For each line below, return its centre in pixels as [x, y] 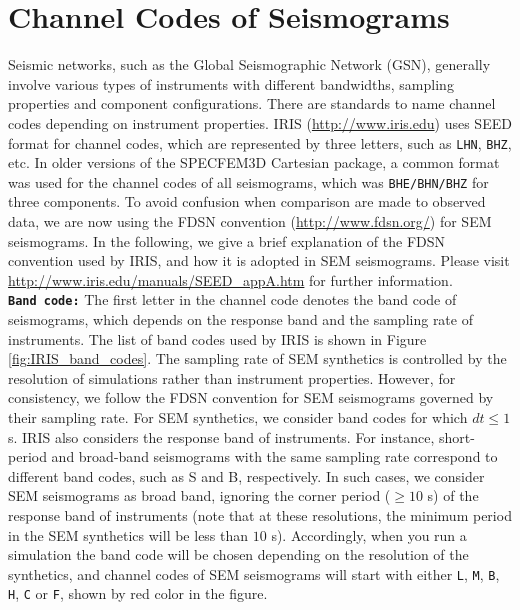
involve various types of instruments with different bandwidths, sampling [231, 83]
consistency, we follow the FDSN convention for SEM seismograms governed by [251, 397]
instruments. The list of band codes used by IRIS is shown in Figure [217, 338]
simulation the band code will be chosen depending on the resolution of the [238, 554]
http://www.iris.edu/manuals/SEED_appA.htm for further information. [230, 279]
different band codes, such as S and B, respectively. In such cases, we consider [246, 475]
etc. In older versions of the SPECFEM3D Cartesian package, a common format [254, 162]
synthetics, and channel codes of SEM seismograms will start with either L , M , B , [254, 573]
